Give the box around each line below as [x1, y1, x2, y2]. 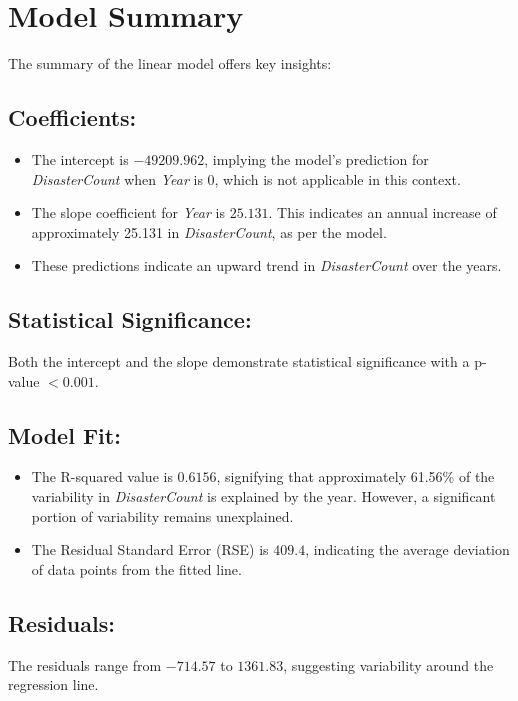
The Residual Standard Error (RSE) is [31, 539, 269, 560]
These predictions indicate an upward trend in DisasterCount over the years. [31, 255, 502, 276]
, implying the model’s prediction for [204, 148, 429, 169]
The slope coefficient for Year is [31, 202, 225, 223]
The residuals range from [8, 654, 162, 675]
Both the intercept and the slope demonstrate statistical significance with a [8, 351, 470, 372]
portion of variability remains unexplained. [31, 505, 294, 526]
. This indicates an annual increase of [268, 202, 497, 223]
